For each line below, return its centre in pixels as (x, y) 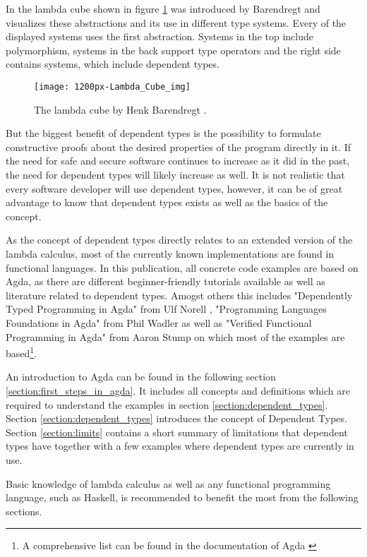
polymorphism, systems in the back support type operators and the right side (173, 50)
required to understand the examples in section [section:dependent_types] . (167, 404)
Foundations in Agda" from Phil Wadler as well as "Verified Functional (159, 322)
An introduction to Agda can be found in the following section (141, 377)
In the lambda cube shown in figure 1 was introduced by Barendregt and (163, 8)
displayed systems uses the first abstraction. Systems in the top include (160, 36)
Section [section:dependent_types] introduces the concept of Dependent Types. (176, 418)
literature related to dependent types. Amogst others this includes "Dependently (179, 295)
